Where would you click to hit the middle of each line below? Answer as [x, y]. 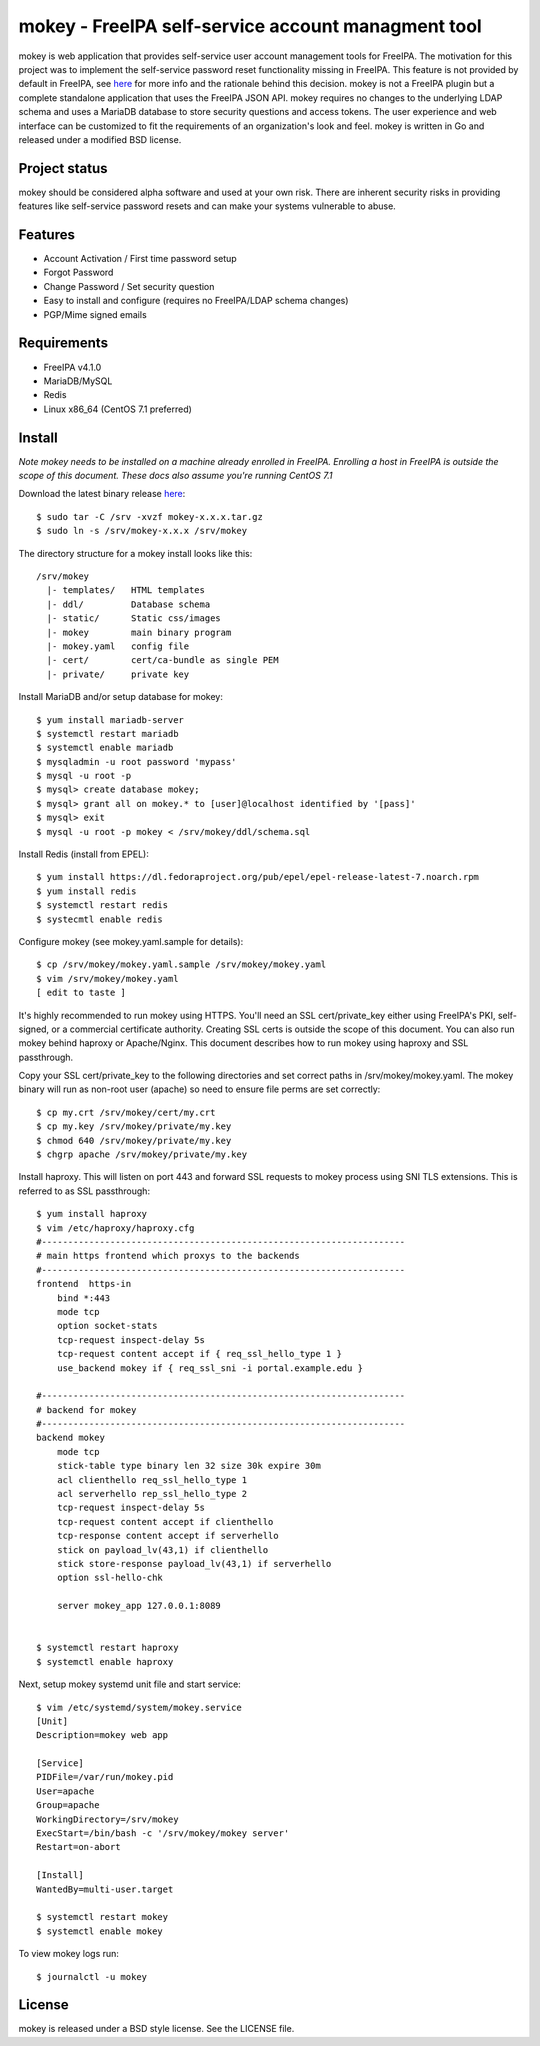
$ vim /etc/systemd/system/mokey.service [139, 1707]
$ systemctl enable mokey [100, 1931]
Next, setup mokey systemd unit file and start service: [130, 1684]
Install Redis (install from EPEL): [83, 854]
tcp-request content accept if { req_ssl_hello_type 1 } [199, 1354]
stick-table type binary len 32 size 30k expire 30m [189, 1466]
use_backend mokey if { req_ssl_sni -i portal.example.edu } [210, 1368]
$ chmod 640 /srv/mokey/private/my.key [134, 1140]
